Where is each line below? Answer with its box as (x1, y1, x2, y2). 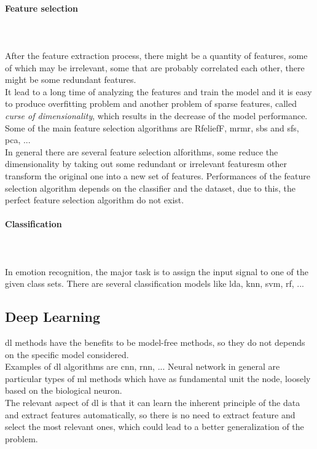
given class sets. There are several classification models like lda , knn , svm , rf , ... (5, 277, 304, 290)
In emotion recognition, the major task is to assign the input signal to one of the (5, 265, 308, 278)
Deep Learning (5, 307, 101, 326)
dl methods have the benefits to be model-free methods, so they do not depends (5, 336, 305, 349)
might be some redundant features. (5, 73, 136, 86)
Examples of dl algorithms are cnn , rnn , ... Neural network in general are (5, 360, 280, 373)
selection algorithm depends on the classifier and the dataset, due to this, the (5, 181, 296, 194)
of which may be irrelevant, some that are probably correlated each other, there (5, 61, 305, 74)
